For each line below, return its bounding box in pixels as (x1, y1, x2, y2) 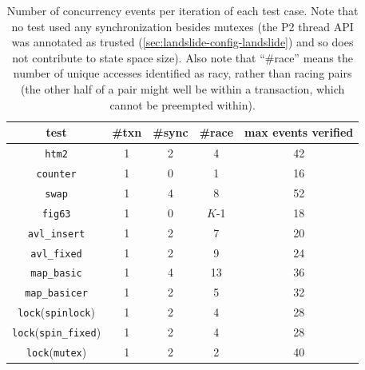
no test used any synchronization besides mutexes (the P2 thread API (11, 18, 354, 34)
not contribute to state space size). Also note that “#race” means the (12, 49, 353, 66)
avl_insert (27, 228, 85, 240)
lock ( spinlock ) (18, 304, 95, 320)
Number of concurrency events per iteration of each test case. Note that (6, 2, 359, 18)
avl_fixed (30, 248, 82, 260)
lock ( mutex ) (26, 344, 87, 360)
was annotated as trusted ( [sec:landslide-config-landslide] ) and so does (11, 34, 354, 50)
